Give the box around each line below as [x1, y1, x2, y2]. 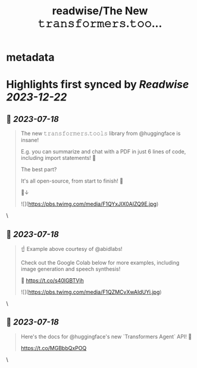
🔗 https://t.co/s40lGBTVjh [20, 277, 85, 284]
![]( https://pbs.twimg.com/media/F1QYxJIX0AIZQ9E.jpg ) [20, 200, 159, 207]
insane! [20, 137, 39, 144]
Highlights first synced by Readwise [6, 78, 189, 92]
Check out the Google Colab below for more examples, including [20, 259, 180, 266]
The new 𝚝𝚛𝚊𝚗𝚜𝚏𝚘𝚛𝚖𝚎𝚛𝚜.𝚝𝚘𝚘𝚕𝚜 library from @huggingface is [20, 130, 181, 137]
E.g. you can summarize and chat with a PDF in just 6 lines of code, [20, 148, 186, 155]
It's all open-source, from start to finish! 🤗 [20, 177, 124, 185]
